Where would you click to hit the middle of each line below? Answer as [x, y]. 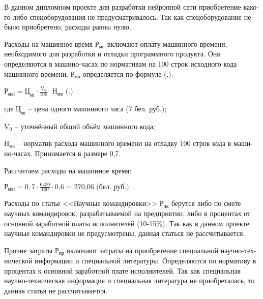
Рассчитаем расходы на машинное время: [68, 170]
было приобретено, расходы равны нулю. [68, 27]
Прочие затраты [28, 250]
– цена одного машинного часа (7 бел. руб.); [97, 108]
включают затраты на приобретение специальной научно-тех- [162, 250]
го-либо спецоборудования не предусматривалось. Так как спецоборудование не [128, 17]
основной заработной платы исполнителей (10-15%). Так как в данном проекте [127, 223]
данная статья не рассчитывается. [56, 291]
